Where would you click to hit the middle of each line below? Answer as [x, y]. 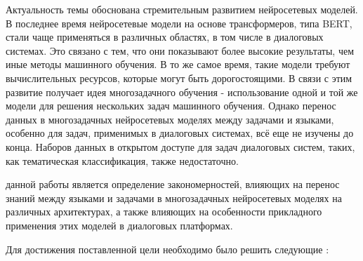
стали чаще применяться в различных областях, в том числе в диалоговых [165, 37]
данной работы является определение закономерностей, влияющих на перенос [173, 184]
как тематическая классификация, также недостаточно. [122, 160]
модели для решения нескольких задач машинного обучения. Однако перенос [171, 106]
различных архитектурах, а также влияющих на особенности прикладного [164, 212]
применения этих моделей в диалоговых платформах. [119, 225]
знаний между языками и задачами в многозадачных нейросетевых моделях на [174, 198]
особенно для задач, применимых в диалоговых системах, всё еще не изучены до [180, 133]
